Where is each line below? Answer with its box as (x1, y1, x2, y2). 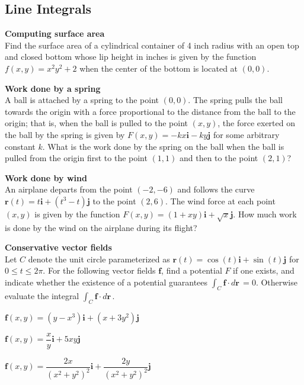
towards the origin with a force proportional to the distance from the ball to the (5, 105, 296, 117)
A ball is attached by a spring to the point (5, 94, 159, 106)
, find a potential (161, 264, 222, 277)
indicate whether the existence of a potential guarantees (5, 276, 208, 288)
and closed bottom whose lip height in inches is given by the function (5, 50, 257, 63)
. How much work (233, 207, 297, 220)
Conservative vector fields (5, 241, 112, 254)
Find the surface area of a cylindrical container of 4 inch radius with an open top (5, 38, 299, 51)
